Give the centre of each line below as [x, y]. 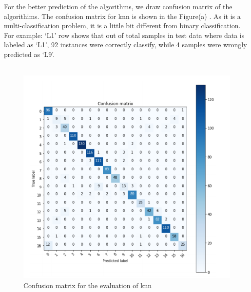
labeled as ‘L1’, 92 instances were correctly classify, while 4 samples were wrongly [125, 45]
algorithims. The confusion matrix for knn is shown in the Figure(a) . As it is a [122, 16]
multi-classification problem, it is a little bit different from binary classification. [122, 26]
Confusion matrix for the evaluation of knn [88, 285]
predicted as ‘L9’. [29, 54]
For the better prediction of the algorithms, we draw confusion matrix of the [118, 6]
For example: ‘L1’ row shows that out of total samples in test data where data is [124, 35]
